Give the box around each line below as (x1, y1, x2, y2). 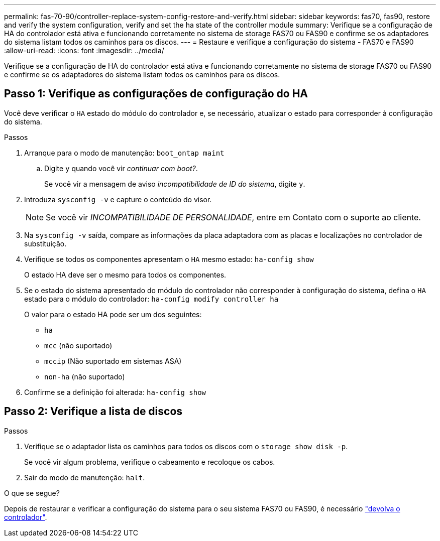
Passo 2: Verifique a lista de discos (4, 405, 183, 418)
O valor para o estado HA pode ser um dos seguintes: (24, 310, 202, 319)
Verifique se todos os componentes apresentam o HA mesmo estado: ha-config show (24, 254, 314, 263)
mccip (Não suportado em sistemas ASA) (44, 356, 182, 365)
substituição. (24, 239, 67, 248)
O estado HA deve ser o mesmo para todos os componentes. (24, 270, 227, 279)
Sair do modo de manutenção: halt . (24, 473, 145, 482)
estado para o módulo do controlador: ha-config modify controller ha (24, 294, 279, 303)
